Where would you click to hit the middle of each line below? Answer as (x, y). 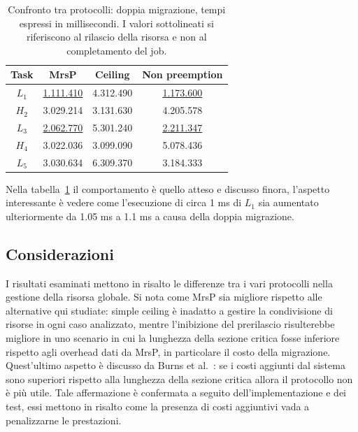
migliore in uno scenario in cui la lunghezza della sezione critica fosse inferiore (173, 338)
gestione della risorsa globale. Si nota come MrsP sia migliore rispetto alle (164, 297)
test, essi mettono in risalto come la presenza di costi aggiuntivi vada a (158, 406)
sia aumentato (288, 202)
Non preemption (182, 74)
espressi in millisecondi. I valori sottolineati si (116, 23)
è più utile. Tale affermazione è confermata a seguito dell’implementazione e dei (176, 393)
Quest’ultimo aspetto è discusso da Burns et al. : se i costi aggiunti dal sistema (176, 365)
